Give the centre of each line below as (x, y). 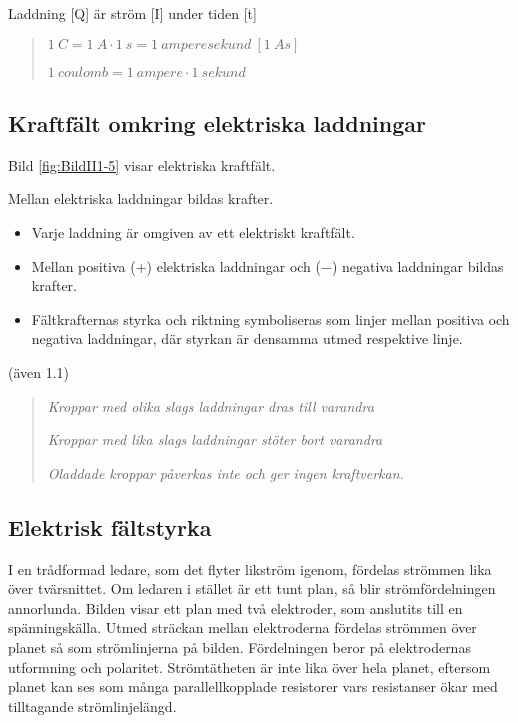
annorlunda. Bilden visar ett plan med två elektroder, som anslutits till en (235, 607)
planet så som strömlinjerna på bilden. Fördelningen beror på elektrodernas (239, 646)
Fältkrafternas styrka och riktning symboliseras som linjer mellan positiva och (270, 318)
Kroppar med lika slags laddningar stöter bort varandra (215, 439)
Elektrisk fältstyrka (110, 526)
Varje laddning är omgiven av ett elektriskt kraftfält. (193, 231)
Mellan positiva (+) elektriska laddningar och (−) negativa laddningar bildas (267, 265)
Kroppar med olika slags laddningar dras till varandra (210, 405)
